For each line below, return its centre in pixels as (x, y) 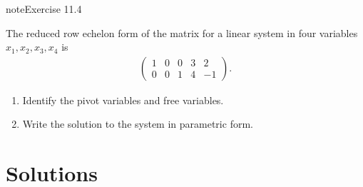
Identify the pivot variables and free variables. (123, 100)
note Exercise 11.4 (44, 9)
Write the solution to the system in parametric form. (138, 124)
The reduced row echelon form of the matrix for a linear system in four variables (182, 32)
